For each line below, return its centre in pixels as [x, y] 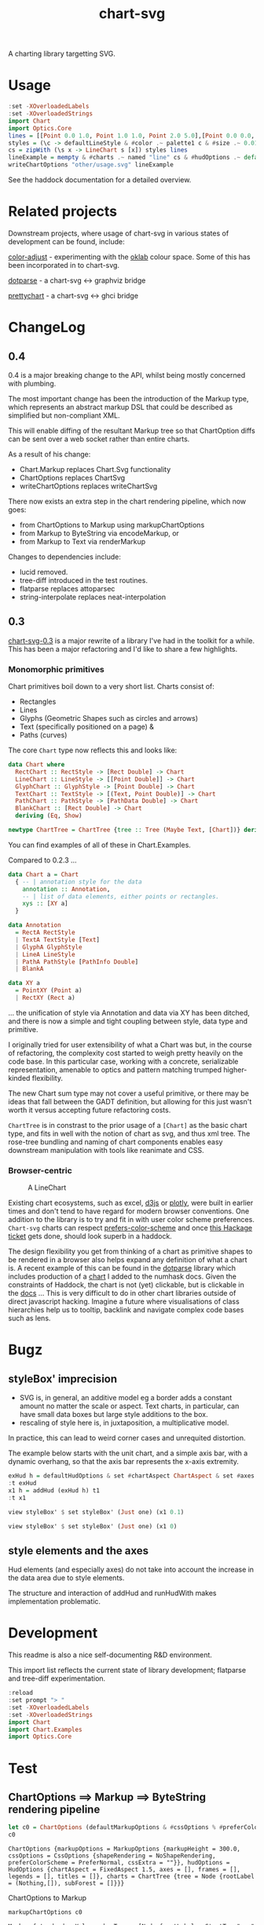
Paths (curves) [43, 735]
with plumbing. [32, 383]
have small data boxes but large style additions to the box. [114, 1414]
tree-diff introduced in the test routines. [83, 580]
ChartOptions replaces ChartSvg [72, 478]
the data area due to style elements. [66, 1578]
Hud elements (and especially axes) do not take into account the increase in [131, 1570]
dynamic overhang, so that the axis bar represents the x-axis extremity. [124, 1462]
